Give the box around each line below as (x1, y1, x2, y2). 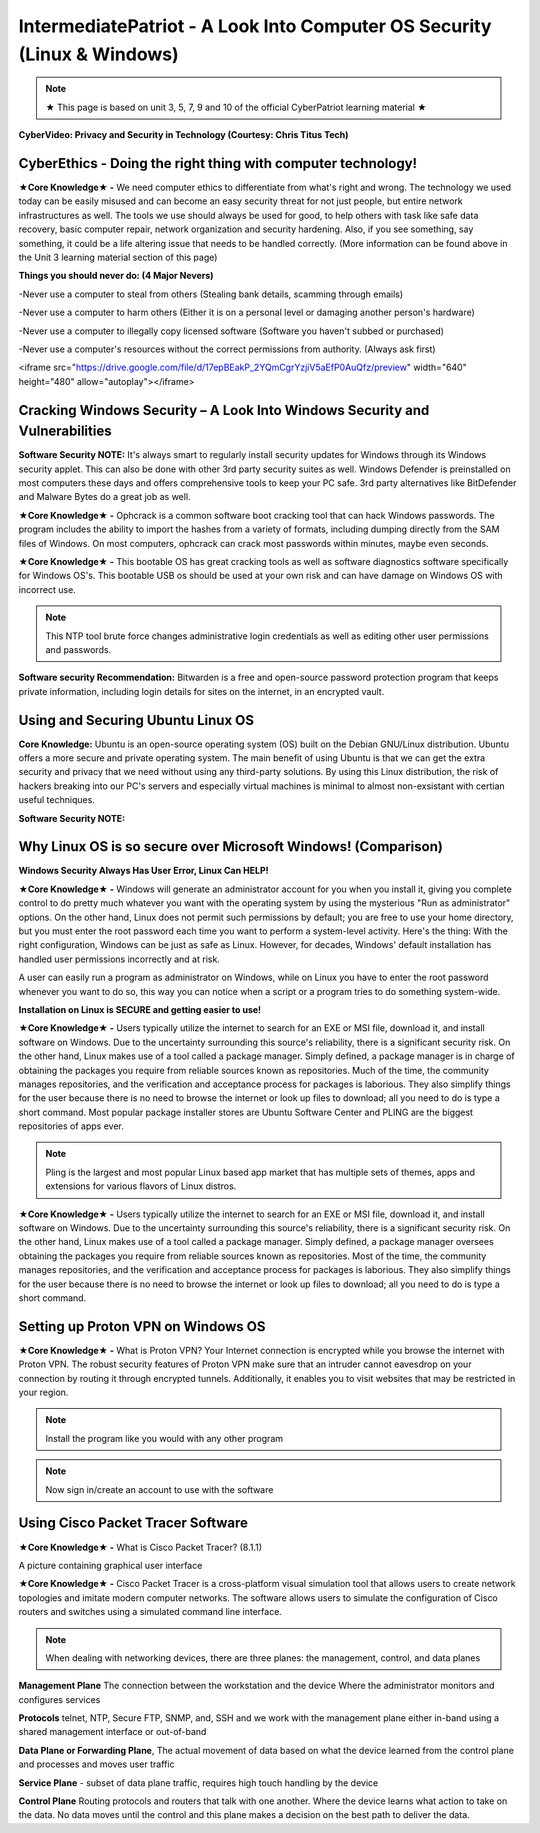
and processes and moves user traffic (18, 1758, 175, 1770)
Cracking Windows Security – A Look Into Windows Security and (18, 401, 430, 419)
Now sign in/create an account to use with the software (45, 1483, 274, 1495)
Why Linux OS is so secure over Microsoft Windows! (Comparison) (18, 838, 444, 855)
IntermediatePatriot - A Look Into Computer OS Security (18, 15, 492, 37)
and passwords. (45, 643, 112, 655)
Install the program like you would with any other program (45, 1432, 284, 1444)
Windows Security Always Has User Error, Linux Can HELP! (18, 865, 269, 877)
